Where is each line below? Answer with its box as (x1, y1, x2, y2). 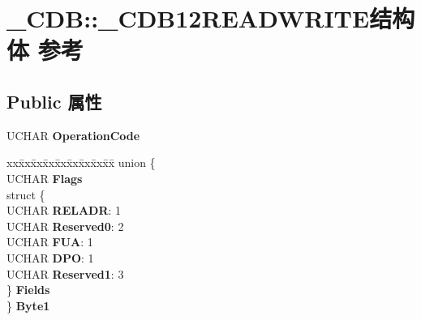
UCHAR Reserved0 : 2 (6, 217, 124, 234)
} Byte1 (6, 297, 50, 314)
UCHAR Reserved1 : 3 (6, 265, 124, 282)
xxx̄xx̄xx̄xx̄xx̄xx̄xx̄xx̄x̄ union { (6, 154, 156, 171)
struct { (6, 186, 45, 203)
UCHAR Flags (6, 169, 83, 186)
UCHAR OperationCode (6, 126, 140, 143)
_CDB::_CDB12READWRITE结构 (6, 2, 415, 35)
